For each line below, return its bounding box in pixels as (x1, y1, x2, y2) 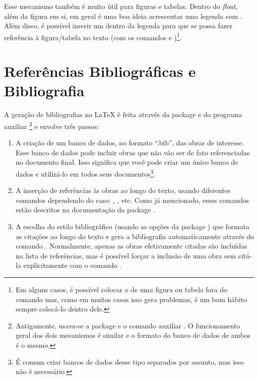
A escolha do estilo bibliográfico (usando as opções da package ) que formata (15, 221, 250, 231)
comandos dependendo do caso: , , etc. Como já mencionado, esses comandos (15, 194, 249, 205)
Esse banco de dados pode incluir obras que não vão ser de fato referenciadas (15, 147, 250, 157)
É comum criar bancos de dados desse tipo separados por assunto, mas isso (15, 356, 244, 367)
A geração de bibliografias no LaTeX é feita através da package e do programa (4, 109, 243, 120)
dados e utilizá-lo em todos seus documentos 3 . (15, 167, 155, 179)
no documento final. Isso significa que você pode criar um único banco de (15, 157, 238, 167)
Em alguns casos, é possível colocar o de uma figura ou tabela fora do (15, 284, 227, 294)
